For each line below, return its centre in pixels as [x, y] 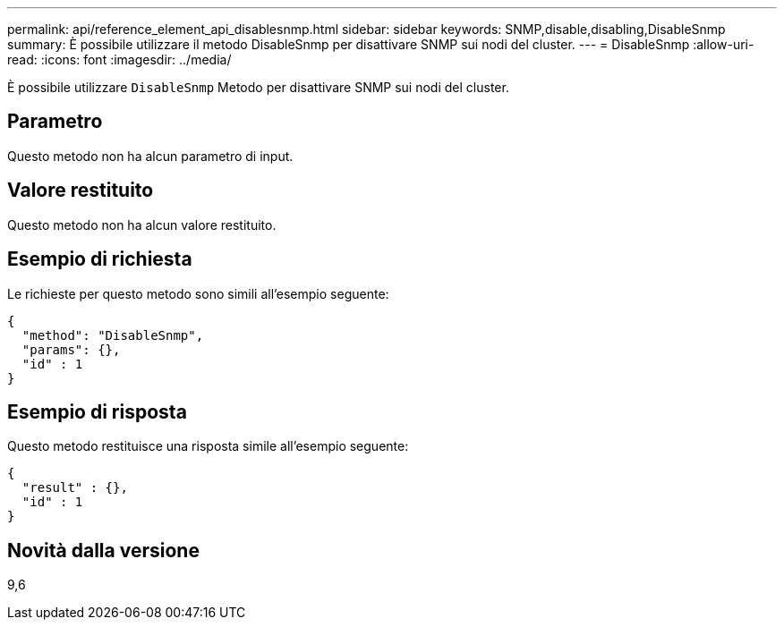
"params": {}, [71, 349]
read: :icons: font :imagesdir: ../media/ [119, 59]
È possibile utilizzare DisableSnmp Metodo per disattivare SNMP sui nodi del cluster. [258, 87]
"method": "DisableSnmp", [113, 335]
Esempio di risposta [97, 411]
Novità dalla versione [103, 550]
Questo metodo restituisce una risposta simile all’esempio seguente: [208, 446]
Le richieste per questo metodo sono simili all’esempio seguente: [198, 293]
